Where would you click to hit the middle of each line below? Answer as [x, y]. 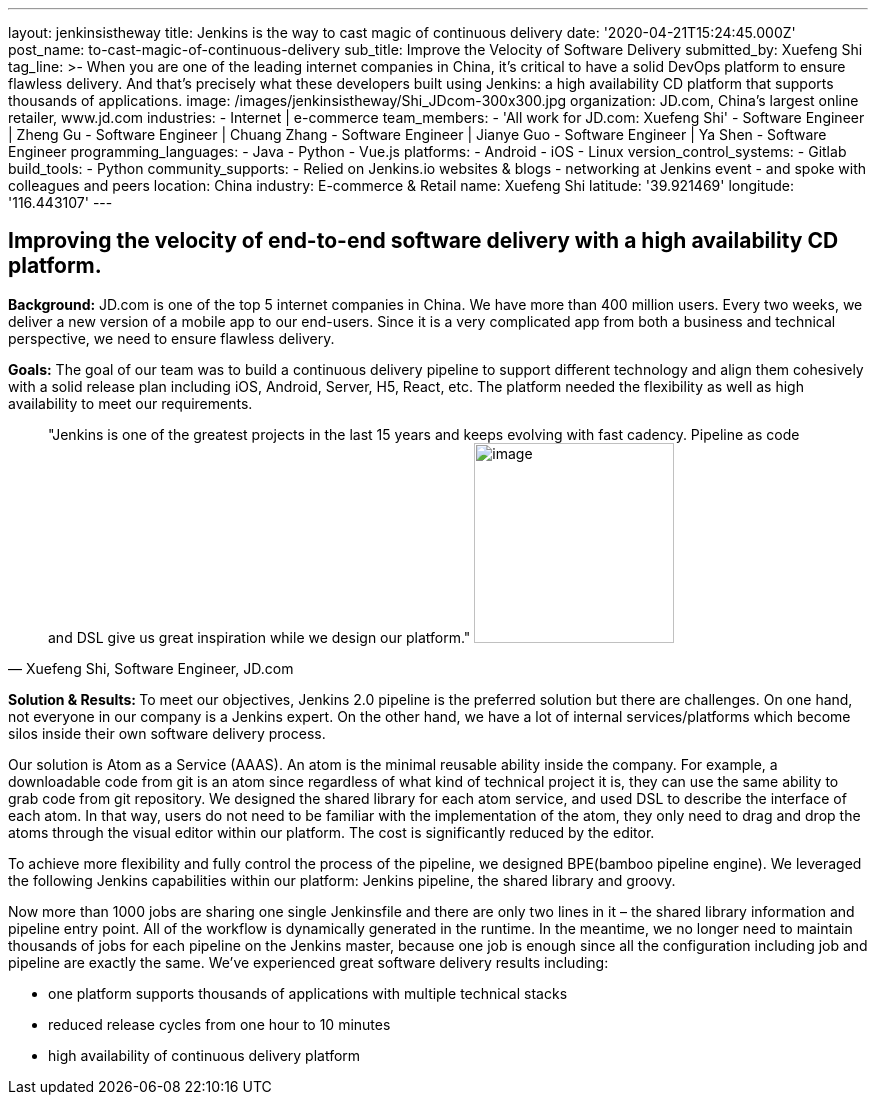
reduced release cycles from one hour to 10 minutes [219, 1024]
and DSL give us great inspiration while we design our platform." [259, 637]
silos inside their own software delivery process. [167, 733]
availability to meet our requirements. [130, 403]
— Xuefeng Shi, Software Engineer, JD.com [151, 668]
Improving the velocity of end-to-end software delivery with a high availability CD [423, 241]
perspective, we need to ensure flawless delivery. [171, 338]
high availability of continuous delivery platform [204, 1055]
